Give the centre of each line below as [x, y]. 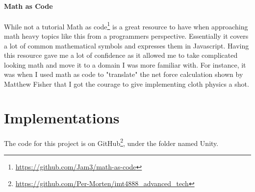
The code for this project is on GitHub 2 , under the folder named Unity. [111, 142]
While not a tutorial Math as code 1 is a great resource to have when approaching [126, 25]
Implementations [62, 117]
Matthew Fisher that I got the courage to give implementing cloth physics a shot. [127, 84]
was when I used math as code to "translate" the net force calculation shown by [124, 74]
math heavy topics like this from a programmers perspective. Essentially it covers [126, 36]
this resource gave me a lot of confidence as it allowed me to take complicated [121, 55]
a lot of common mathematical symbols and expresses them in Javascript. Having [127, 45]
